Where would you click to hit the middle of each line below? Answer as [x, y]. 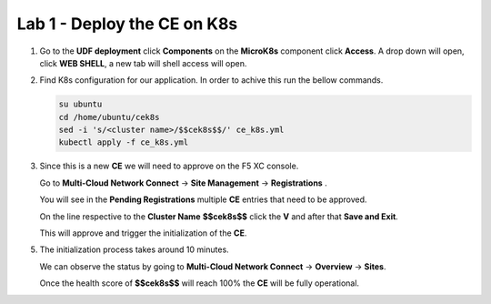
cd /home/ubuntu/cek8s [109, 117]
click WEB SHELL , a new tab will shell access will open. [143, 63]
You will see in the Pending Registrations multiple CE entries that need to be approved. [203, 199]
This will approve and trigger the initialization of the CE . [143, 233]
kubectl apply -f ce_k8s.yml [124, 142]
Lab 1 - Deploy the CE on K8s [127, 24]
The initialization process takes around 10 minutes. [134, 249]
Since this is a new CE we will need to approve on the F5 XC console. [169, 166]
